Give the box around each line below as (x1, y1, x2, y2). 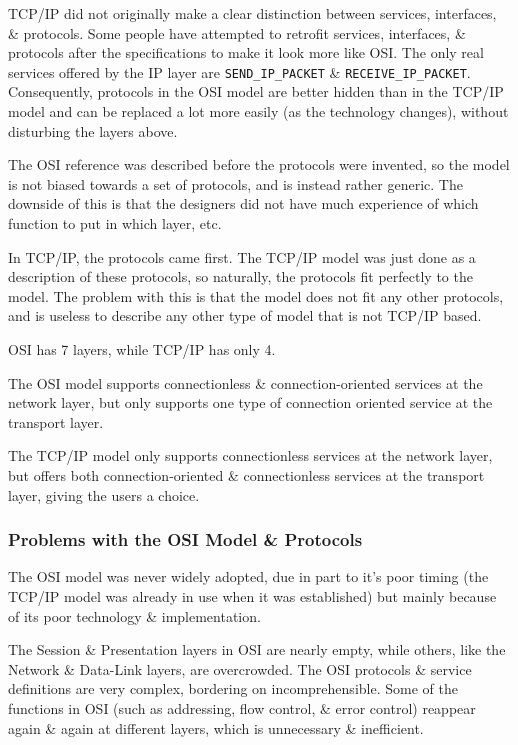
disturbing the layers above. (8, 120, 178, 141)
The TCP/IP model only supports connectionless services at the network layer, (8, 445, 493, 466)
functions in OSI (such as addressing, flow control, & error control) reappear (8, 697, 476, 718)
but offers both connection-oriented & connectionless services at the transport (8, 464, 485, 485)
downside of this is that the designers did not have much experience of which (8, 193, 479, 214)
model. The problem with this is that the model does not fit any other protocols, (8, 285, 504, 306)
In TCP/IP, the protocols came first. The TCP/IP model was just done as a (8, 246, 476, 267)
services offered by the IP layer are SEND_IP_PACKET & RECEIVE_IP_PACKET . (8, 61, 471, 82)
